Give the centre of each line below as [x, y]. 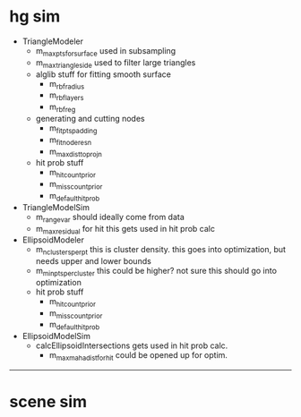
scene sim [48, 402]
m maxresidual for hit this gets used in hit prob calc [125, 230]
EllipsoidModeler [53, 240]
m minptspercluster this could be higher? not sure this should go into [156, 272]
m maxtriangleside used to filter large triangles [116, 63]
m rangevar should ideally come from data [110, 218]
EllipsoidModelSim [56, 336]
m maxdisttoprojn [76, 152]
